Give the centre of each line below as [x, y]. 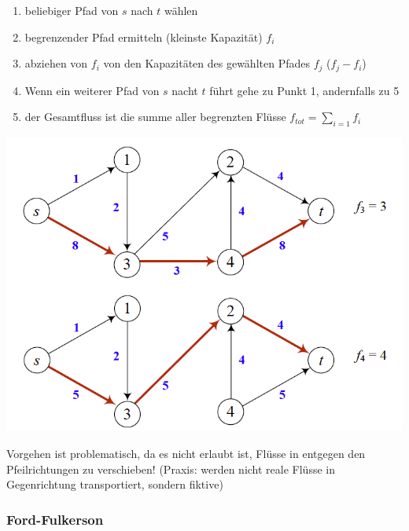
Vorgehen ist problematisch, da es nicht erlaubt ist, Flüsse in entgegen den [186, 454]
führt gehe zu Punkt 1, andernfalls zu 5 [304, 90]
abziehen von [56, 63]
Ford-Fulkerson [55, 519]
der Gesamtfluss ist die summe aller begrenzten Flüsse [155, 117]
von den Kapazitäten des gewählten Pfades [206, 63]
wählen [181, 10]
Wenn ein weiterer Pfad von [92, 90]
